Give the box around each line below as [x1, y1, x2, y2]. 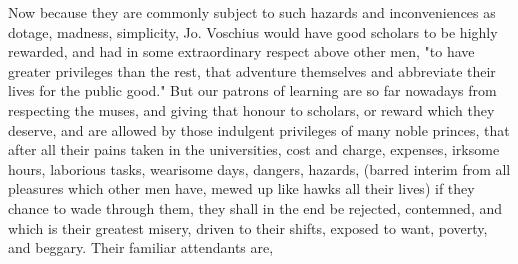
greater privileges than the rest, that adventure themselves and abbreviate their [8, 60, 496, 81]
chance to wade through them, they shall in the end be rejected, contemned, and [8, 197, 503, 218]
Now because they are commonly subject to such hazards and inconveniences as [8, 2, 496, 22]
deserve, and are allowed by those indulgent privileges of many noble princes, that [8, 119, 510, 140]
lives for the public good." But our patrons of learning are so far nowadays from [8, 80, 497, 101]
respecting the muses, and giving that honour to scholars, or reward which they [8, 99, 495, 120]
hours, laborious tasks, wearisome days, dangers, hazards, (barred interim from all [8, 158, 511, 179]
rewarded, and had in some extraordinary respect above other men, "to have [8, 41, 475, 62]
